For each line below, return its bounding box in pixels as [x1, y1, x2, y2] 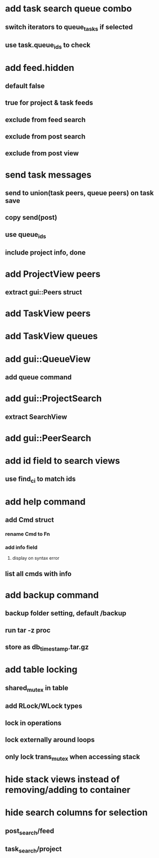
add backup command [5, 589, 99, 600]
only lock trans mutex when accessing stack [5, 752, 140, 762]
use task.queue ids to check [5, 41, 91, 51]
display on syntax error [12, 555, 60, 561]
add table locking [5, 664, 78, 675]
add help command [5, 496, 86, 507]
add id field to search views [5, 455, 120, 466]
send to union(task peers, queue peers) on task [5, 189, 154, 198]
